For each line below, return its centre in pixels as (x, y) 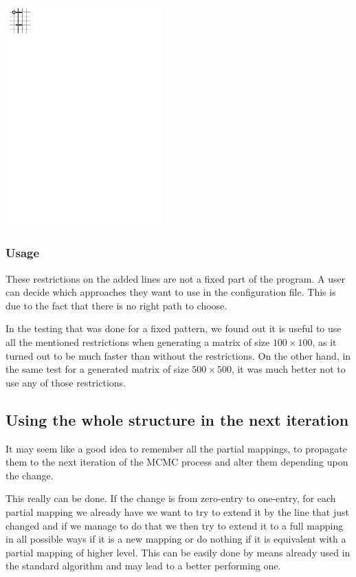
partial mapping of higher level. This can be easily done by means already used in (178, 552)
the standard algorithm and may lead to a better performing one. (143, 566)
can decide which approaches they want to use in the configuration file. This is (171, 292)
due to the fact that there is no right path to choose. (116, 305)
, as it (324, 342)
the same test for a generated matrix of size (97, 369)
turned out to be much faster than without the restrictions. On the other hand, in (178, 355)
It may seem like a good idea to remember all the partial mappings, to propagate (176, 448)
